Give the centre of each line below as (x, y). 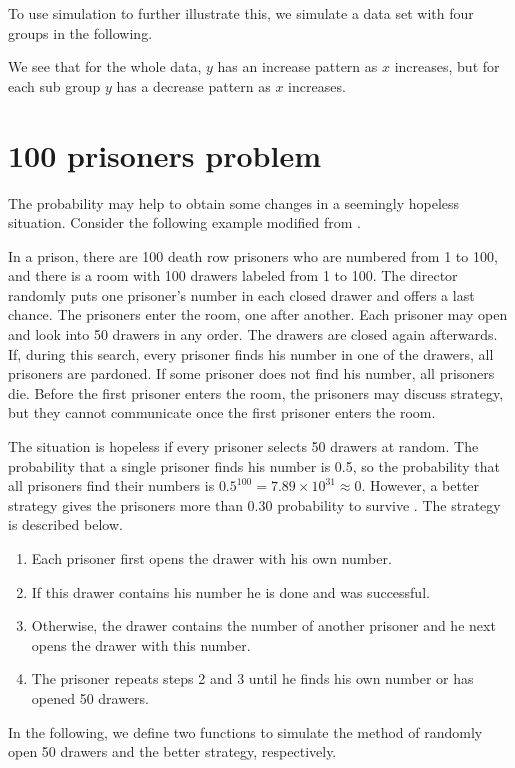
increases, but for (447, 66)
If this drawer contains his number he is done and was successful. (230, 591)
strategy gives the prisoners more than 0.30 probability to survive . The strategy (254, 504)
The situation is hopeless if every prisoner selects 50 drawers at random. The (243, 446)
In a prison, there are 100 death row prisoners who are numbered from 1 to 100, (253, 255)
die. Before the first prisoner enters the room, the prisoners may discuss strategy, (256, 392)
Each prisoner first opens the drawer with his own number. (211, 558)
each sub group (54, 85)
